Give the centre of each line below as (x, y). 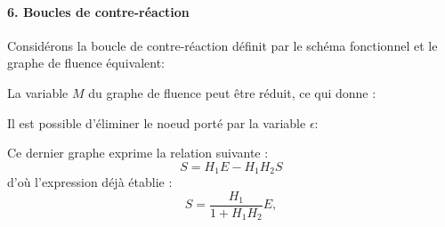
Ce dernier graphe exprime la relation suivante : (138, 153)
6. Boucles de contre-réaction (98, 11)
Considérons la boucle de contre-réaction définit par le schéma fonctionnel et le (222, 45)
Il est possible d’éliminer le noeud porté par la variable (157, 122)
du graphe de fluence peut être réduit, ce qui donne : (232, 92)
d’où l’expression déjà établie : (90, 182)
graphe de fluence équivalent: (86, 63)
